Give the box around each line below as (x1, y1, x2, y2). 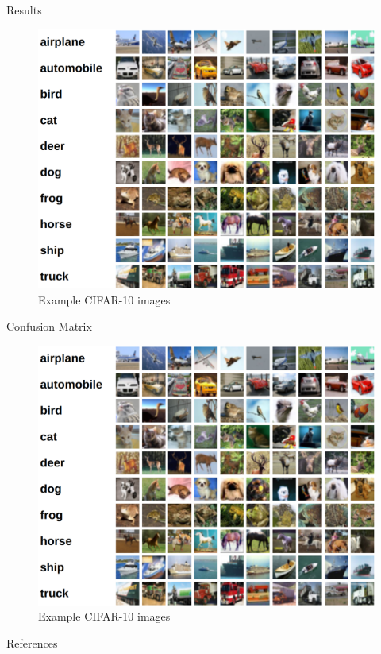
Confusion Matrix (6, 318, 92, 335)
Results (6, 2, 42, 17)
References (6, 634, 58, 651)
